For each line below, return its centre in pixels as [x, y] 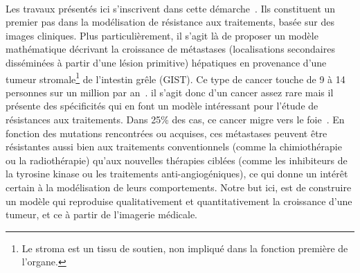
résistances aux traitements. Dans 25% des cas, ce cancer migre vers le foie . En [175, 119]
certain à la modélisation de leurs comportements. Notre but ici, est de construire [179, 187]
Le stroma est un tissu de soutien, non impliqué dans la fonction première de [185, 248]
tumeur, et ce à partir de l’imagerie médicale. [102, 214]
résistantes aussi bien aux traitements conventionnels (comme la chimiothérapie [174, 147]
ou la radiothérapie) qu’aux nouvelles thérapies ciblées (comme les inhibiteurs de [177, 160]
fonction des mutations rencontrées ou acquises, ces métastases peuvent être [166, 133]
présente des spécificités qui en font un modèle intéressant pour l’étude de [162, 106]
